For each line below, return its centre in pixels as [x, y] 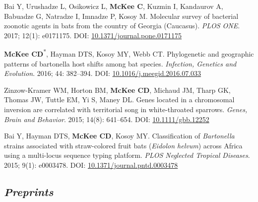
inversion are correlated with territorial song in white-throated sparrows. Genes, [126, 109]
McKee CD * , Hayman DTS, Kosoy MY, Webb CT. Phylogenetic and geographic [129, 53]
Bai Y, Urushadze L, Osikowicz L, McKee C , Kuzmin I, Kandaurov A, [114, 6]
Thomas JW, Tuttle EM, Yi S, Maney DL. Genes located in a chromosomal [119, 100]
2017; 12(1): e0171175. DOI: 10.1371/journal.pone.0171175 [93, 35]
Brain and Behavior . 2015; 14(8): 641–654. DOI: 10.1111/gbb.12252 [107, 119]
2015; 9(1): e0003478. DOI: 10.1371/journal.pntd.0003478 [91, 165]
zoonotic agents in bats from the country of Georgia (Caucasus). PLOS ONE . [122, 26]
